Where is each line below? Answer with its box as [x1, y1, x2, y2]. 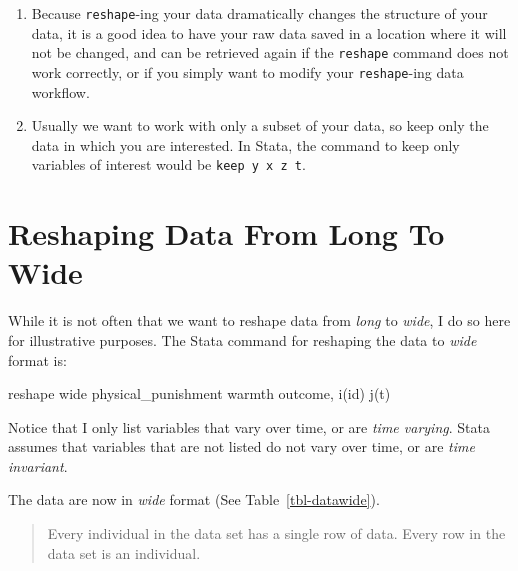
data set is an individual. [47, 542, 201, 563]
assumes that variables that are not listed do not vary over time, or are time [8, 436, 475, 457]
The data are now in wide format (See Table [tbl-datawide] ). [8, 489, 380, 510]
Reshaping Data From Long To [8, 213, 445, 254]
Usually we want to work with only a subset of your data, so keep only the [31, 115, 489, 136]
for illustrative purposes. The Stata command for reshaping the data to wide [8, 329, 477, 350]
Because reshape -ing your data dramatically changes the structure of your [31, 3, 488, 23]
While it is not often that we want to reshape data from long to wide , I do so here [8, 310, 511, 331]
